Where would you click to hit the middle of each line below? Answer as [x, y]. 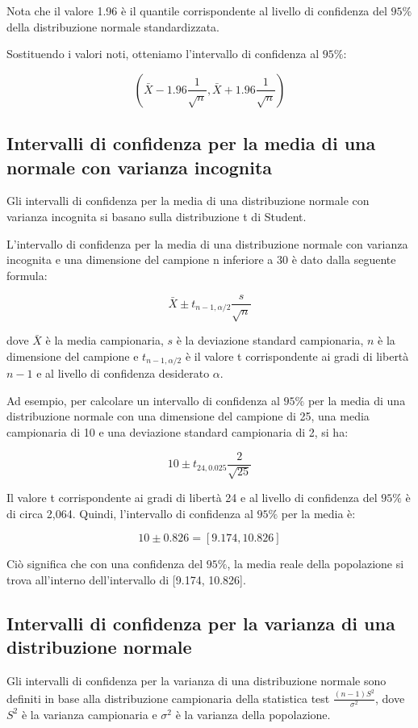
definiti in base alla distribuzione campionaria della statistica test [168, 698]
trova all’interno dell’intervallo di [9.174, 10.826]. [126, 579]
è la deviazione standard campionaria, [270, 340]
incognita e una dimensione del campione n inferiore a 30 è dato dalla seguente [201, 259]
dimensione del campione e [73, 356]
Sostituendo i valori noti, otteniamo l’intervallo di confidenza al [163, 54]
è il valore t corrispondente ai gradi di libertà [297, 356]
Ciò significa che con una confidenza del [105, 564]
